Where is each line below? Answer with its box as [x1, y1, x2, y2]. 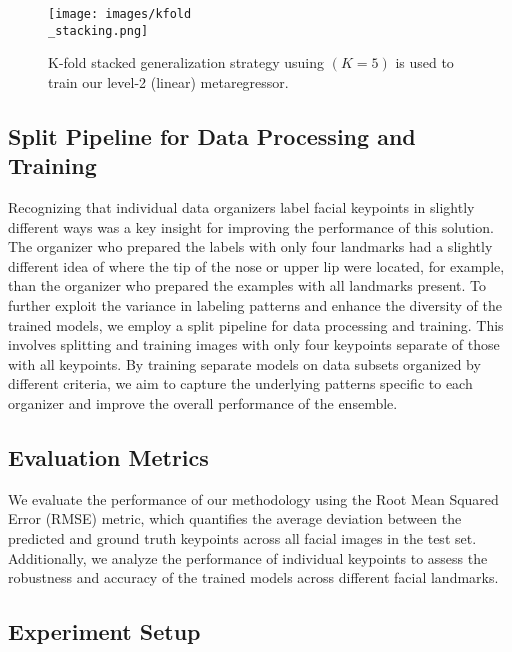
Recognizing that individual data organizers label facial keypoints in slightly [8, 197, 475, 218]
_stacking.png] [48, 23, 149, 38]
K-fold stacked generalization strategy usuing [48, 52, 325, 73]
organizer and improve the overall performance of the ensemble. [8, 393, 398, 414]
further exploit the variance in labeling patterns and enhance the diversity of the [8, 295, 502, 316]
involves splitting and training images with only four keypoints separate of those [8, 334, 500, 355]
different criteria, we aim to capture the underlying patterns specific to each [8, 373, 473, 394]
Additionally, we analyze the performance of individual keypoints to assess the [8, 547, 488, 568]
